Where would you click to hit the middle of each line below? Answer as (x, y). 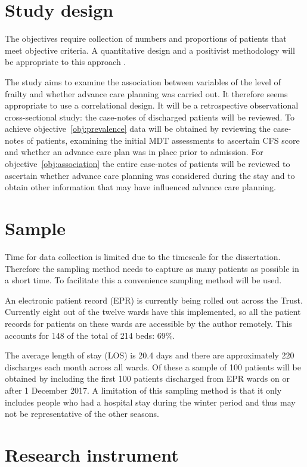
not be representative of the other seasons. (82, 414)
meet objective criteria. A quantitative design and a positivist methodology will (150, 50)
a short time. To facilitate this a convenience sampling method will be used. (143, 280)
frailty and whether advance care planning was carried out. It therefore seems (146, 93)
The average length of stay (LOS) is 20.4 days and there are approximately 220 (150, 355)
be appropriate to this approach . (66, 62)
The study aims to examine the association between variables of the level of (143, 81)
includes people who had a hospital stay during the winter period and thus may (150, 402)
